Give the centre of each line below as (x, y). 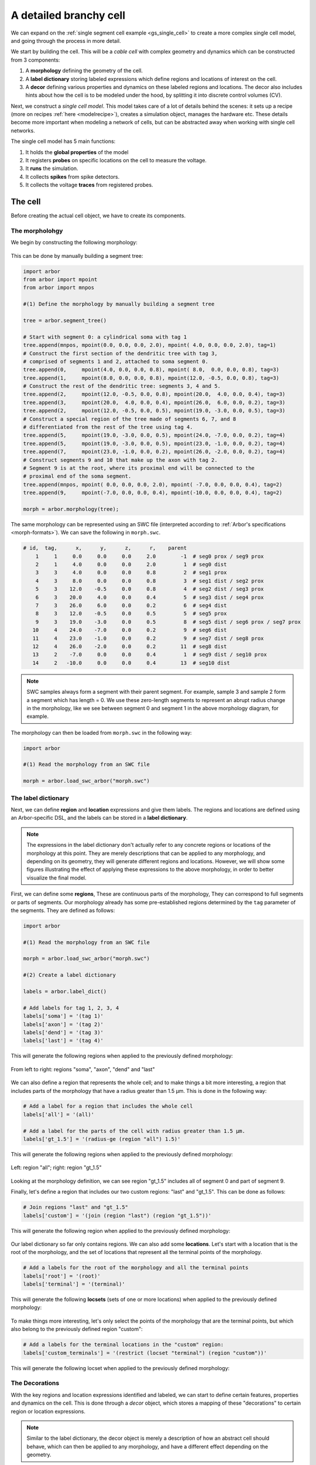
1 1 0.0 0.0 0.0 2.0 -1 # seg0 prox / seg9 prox (150, 556)
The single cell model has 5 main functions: (63, 141)
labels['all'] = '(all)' (59, 1114)
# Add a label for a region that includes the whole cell (108, 1106)
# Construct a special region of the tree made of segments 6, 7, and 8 (130, 419)
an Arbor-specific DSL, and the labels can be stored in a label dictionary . (99, 818)
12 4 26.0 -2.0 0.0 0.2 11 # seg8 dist (130, 646)
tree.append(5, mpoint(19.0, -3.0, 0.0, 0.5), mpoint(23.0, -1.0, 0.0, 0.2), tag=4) (154, 443)
